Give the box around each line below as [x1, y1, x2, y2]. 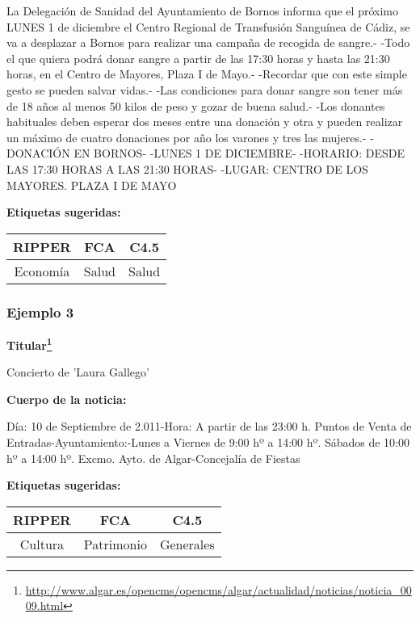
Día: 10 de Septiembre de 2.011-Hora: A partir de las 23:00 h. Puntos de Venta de [6, 418, 412, 435]
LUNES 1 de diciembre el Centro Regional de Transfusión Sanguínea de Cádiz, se [6, 18, 410, 35]
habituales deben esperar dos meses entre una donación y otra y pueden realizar [6, 113, 403, 130]
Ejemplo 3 [6, 301, 74, 322]
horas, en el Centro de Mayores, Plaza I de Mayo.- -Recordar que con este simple [6, 65, 407, 82]
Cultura [19, 534, 65, 553]
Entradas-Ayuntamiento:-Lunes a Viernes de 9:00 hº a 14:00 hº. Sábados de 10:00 [6, 433, 410, 450]
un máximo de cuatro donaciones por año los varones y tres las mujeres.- [6, 128, 367, 145]
